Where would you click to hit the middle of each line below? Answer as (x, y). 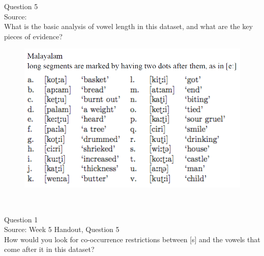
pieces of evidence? (33, 36)
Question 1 (21, 219)
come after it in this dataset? (49, 249)
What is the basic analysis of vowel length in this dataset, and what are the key (128, 26)
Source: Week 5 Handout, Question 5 (62, 229)
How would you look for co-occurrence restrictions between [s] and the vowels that (132, 239)
